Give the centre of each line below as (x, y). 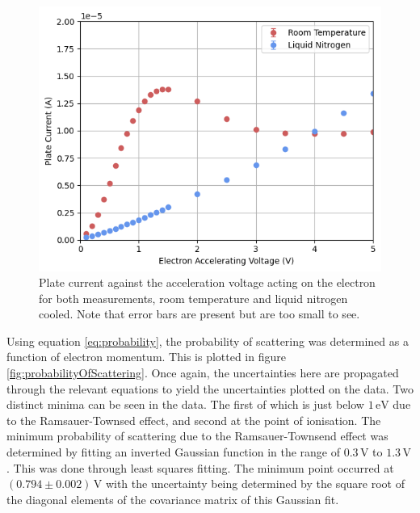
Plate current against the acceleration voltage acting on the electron (207, 282)
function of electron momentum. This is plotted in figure (146, 357)
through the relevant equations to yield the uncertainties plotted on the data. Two (210, 388)
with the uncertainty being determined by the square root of (255, 484)
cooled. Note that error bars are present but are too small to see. (199, 314)
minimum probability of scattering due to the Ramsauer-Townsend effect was (197, 436)
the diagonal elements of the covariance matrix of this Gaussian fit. (173, 499)
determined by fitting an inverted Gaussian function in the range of (174, 452)
